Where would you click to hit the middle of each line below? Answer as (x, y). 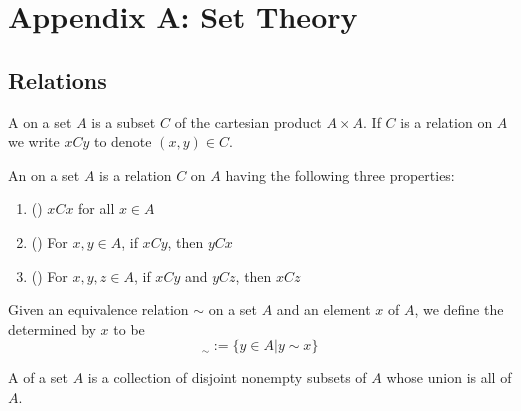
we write (34, 141)
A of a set (38, 377)
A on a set (40, 121)
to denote (122, 141)
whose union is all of (449, 377)
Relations (57, 79)
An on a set (44, 174)
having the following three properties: (340, 174)
